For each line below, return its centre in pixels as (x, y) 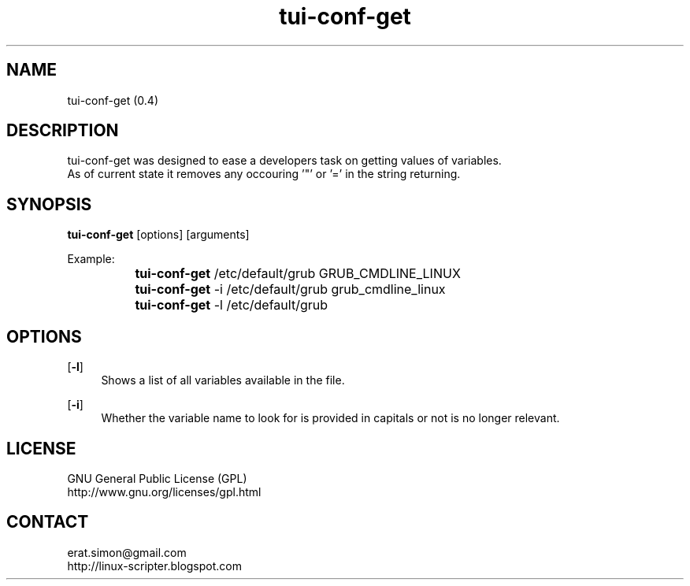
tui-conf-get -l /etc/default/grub (231, 305)
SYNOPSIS (49, 204)
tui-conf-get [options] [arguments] (158, 235)
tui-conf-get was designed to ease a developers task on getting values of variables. (284, 161)
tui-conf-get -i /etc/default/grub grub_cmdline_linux (290, 289)
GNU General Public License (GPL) (157, 478)
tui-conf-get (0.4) (113, 100)
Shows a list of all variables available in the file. (223, 380)
